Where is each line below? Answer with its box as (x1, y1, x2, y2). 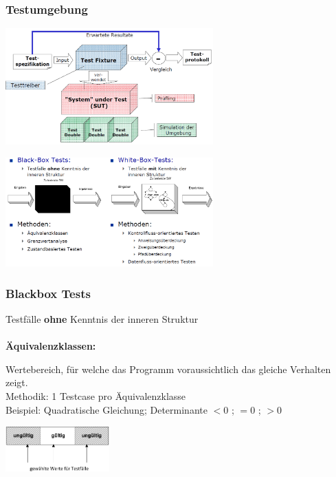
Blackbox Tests (5, 284, 91, 301)
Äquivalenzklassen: (5, 339, 96, 353)
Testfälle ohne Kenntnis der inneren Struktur (5, 312, 199, 326)
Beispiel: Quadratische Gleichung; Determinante (5, 402, 208, 416)
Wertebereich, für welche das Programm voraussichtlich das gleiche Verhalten (5, 361, 331, 376)
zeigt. (5, 375, 28, 390)
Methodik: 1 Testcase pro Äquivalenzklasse (5, 389, 186, 403)
